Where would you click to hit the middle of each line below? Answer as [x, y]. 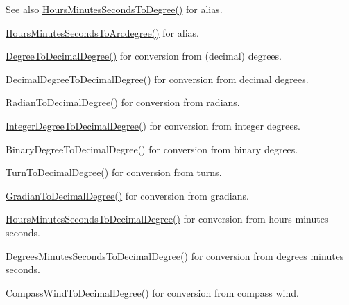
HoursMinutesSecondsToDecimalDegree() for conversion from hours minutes [167, 219]
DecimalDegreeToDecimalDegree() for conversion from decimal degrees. [157, 79]
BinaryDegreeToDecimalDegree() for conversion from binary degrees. [152, 149]
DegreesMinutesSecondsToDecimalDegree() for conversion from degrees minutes [175, 255]
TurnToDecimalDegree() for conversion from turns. [114, 172]
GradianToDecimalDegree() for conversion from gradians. [127, 195]
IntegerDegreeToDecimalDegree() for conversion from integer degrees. [153, 125]
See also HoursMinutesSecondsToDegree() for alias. [114, 9]
